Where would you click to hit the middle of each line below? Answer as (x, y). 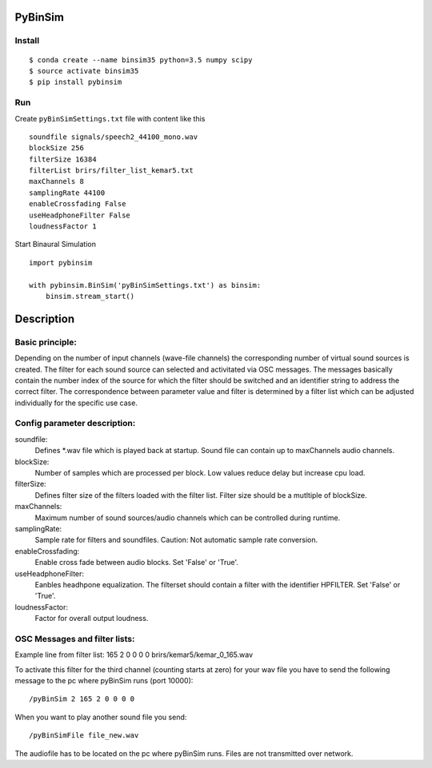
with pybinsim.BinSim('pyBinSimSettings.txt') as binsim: (145, 285)
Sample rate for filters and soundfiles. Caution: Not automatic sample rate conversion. (176, 540)
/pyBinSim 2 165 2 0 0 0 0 (82, 699)
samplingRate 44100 (67, 193)
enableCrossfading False (78, 204)
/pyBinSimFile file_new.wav (84, 736)
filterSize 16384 (63, 159)
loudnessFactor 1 (63, 227)
